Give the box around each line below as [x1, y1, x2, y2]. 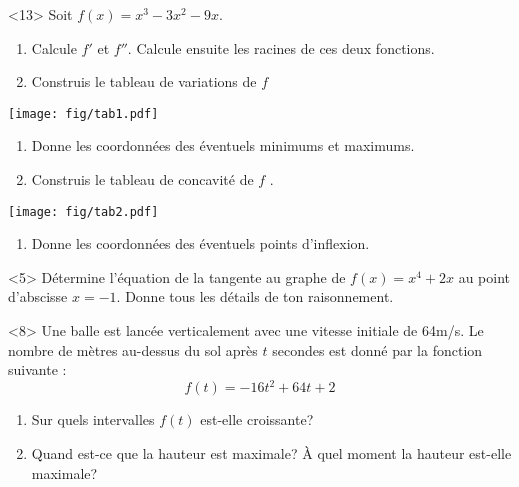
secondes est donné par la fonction [272, 339, 483, 360]
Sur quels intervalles [31, 409, 155, 430]
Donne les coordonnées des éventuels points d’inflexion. [31, 233, 370, 254]
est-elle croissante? [200, 409, 314, 430]
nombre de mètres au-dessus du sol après [8, 339, 258, 360]
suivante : [8, 359, 67, 380]
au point [458, 266, 510, 287]
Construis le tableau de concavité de [31, 169, 254, 190]
